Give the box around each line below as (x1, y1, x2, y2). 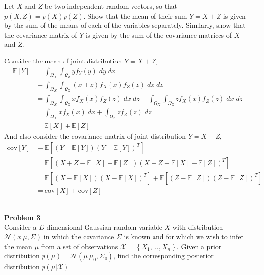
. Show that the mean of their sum (83, 10, 187, 21)
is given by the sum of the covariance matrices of (86, 29, 232, 40)
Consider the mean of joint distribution (4, 55, 122, 65)
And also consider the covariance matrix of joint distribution (4, 130, 186, 141)
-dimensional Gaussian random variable (44, 222, 162, 232)
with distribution (172, 222, 223, 232)
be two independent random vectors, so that (44, 1, 177, 11)
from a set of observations (41, 241, 118, 251)
